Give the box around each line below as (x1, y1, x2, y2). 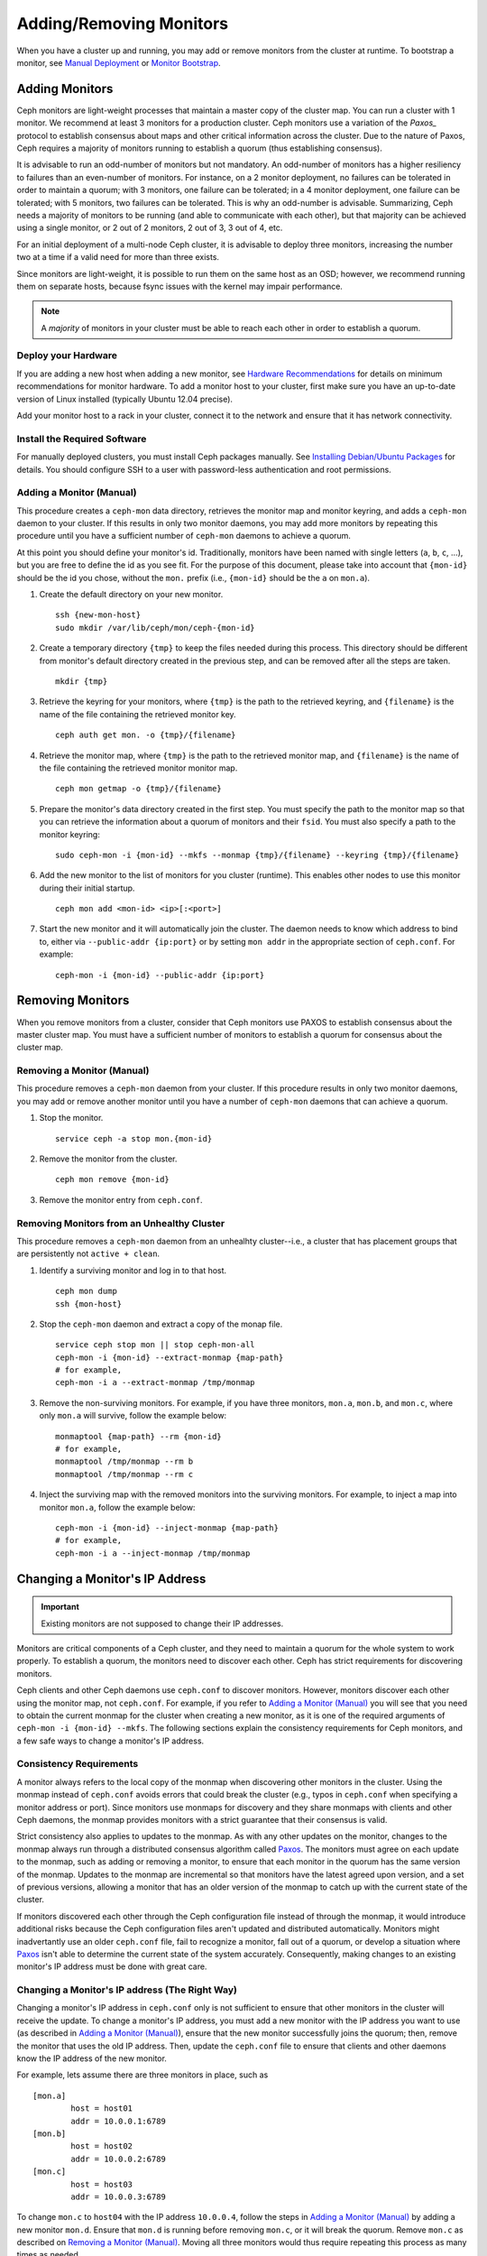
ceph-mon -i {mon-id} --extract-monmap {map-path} (55, 1352, 284, 1363)
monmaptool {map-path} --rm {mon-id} (55, 1431, 223, 1441)
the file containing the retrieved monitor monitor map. (39, 763, 238, 773)
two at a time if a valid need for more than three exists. (16, 252, 220, 263)
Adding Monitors (16, 81, 114, 97)
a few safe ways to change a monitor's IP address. (16, 1735, 205, 1746)
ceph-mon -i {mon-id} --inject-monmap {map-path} (55, 1522, 280, 1533)
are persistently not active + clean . (16, 1248, 161, 1259)
